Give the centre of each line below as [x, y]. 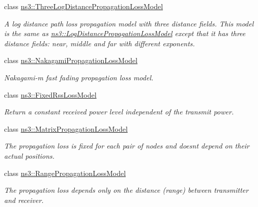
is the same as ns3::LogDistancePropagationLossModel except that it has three [125, 33]
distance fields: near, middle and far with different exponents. [99, 43]
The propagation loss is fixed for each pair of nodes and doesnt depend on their [127, 146]
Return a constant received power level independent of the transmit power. [119, 112]
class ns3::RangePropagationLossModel [65, 173]
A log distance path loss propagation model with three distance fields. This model [129, 23]
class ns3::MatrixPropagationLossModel [66, 128]
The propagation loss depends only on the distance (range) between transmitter [126, 190]
